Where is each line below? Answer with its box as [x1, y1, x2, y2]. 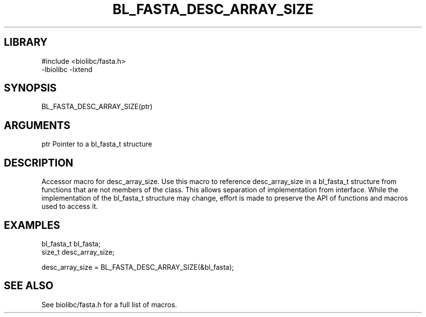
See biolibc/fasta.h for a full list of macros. [41, 300, 177, 309]
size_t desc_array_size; [41, 247, 115, 256]
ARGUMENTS [4, 119, 71, 131]
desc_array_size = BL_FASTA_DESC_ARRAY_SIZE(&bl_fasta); [41, 262, 234, 271]
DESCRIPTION [4, 156, 73, 169]
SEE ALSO [4, 280, 53, 292]
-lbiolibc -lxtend [41, 65, 93, 74]
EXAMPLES [4, 219, 60, 231]
